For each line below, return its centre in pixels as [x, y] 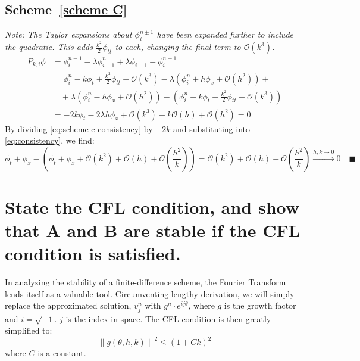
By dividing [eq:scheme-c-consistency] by [79, 128]
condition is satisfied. [93, 253]
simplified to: [29, 330]
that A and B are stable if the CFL [153, 230]
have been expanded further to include [225, 34]
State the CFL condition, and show [152, 206]
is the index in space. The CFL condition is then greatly [168, 318]
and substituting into [212, 128]
